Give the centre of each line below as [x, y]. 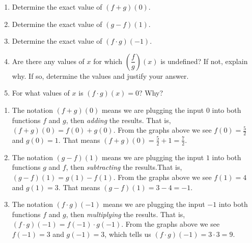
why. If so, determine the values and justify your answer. [100, 75]
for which [108, 61]
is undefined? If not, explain [204, 61]
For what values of [41, 93]
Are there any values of [48, 61]
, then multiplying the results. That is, [125, 214]
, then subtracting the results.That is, [124, 167]
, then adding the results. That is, [118, 120]
